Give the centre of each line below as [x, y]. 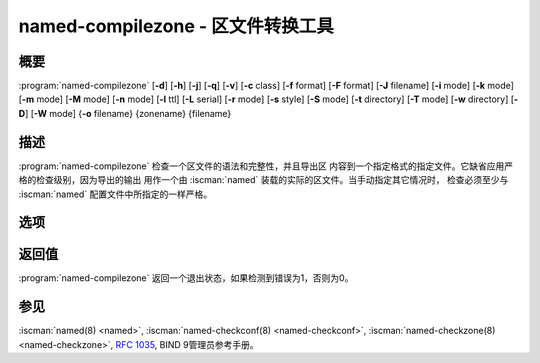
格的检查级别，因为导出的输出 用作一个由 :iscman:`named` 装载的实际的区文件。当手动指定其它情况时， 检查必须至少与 [263, 180]
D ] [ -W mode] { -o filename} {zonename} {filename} [125, 113]
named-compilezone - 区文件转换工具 [176, 26]
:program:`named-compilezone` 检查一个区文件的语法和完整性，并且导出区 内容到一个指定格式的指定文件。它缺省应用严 [266, 166]
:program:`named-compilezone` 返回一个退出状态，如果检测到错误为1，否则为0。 [186, 278]
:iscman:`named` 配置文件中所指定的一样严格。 [115, 194]
